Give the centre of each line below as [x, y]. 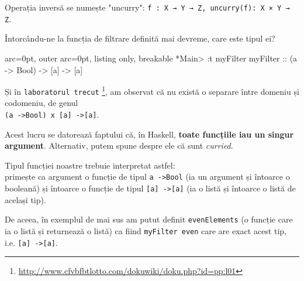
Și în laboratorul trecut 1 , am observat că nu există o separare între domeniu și [152, 90]
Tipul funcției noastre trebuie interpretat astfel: [90, 165]
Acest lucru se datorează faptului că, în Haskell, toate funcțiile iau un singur [149, 134]
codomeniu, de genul [42, 103]
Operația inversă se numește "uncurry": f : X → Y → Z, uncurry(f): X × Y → [147, 7]
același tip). [25, 199]
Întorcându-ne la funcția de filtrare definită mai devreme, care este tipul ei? [140, 38]
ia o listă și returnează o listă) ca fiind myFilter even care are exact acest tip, [146, 231]
